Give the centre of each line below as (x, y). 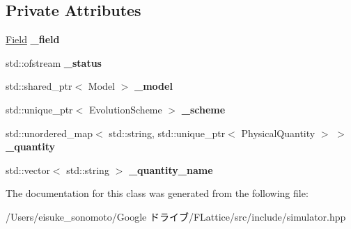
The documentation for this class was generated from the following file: (157, 193)
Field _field (33, 39)
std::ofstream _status (54, 62)
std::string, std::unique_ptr (167, 133)
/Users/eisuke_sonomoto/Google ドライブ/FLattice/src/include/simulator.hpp (176, 216)
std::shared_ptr (39, 86)
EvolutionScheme (125, 109)
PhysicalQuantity (278, 133)
